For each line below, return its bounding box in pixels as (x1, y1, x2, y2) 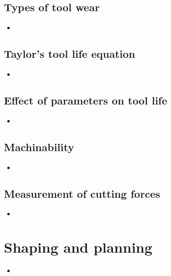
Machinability (4, 139, 74, 154)
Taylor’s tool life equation (4, 46, 135, 61)
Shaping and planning (4, 237, 153, 257)
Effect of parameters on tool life (4, 92, 168, 107)
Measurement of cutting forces (4, 186, 160, 201)
